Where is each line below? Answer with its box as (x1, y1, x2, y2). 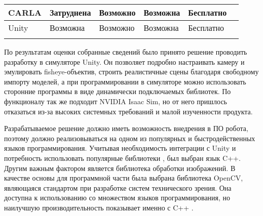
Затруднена (49, 7, 91, 18)
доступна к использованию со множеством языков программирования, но (4, 192, 231, 203)
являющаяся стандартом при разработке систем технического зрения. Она (4, 182, 232, 193)
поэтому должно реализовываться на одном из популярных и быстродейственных (4, 133, 255, 143)
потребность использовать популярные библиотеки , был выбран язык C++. (4, 152, 241, 163)
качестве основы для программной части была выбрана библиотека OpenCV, (4, 172, 243, 183)
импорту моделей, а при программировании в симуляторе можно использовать (4, 76, 246, 87)
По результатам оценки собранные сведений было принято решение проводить (4, 47, 247, 57)
